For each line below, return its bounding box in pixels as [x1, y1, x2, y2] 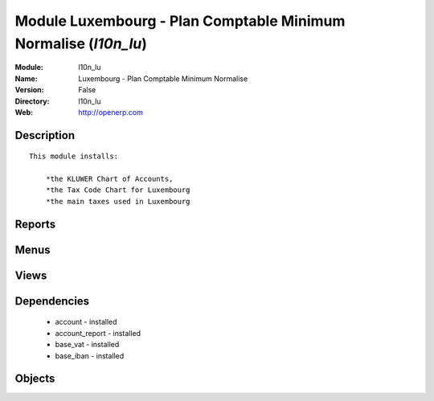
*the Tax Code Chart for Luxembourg [45, 186, 190, 194]
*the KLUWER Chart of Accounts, [45, 174, 174, 184]
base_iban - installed [55, 350, 125, 361]
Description [14, 129, 76, 142]
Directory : [14, 96, 50, 106]
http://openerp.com [78, 107, 144, 117]
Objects [14, 372, 55, 386]
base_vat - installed [55, 340, 120, 350]
